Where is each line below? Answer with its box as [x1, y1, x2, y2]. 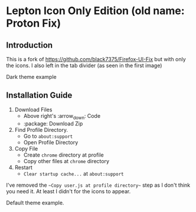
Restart [14, 164, 32, 171]
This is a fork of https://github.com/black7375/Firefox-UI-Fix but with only [6, 56, 186, 62]
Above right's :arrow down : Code [23, 112, 101, 121]
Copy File [14, 145, 38, 152]
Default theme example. [6, 199, 64, 206]
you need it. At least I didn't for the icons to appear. [6, 187, 131, 195]
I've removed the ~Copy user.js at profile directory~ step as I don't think [6, 181, 191, 188]
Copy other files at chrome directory [23, 157, 110, 164]
